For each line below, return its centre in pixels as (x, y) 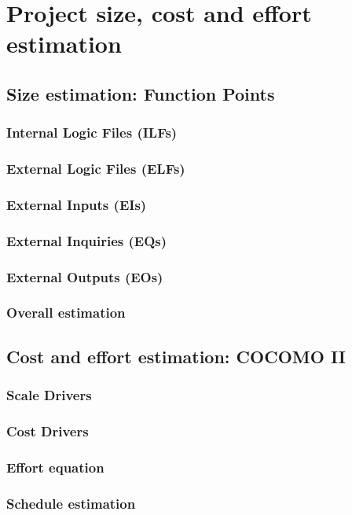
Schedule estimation (71, 503)
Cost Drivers (48, 430)
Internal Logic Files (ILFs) (92, 132)
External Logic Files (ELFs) (96, 169)
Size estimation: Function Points (141, 93)
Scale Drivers (49, 395)
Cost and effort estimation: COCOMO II (176, 356)
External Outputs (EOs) (85, 276)
